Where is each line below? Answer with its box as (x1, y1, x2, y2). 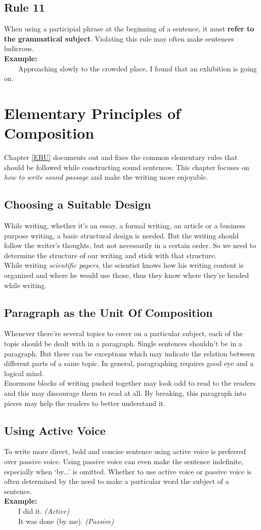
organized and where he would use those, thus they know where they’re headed (4, 270, 249, 280)
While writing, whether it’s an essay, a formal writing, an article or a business (4, 220, 246, 231)
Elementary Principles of (4, 102, 181, 123)
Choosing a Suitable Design (4, 196, 151, 212)
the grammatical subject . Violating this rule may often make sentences (4, 33, 234, 44)
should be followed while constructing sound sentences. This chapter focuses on (4, 161, 249, 172)
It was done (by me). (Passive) (18, 515, 114, 526)
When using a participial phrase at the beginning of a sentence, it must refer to (4, 23, 254, 34)
